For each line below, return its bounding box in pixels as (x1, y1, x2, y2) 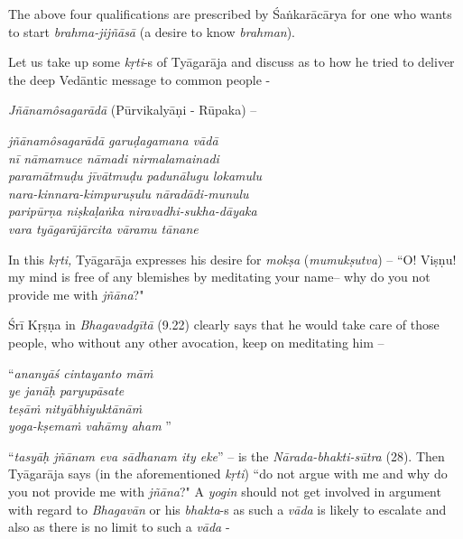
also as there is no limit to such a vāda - (8, 517, 230, 536)
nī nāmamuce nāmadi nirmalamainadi (8, 148, 219, 167)
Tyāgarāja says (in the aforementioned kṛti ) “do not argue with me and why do (8, 464, 448, 483)
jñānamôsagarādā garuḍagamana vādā (8, 130, 218, 149)
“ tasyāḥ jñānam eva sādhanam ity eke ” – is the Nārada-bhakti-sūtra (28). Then (8, 446, 445, 465)
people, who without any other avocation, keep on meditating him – (8, 332, 384, 351)
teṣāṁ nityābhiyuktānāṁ (8, 398, 143, 417)
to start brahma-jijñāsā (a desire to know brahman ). (8, 22, 296, 41)
